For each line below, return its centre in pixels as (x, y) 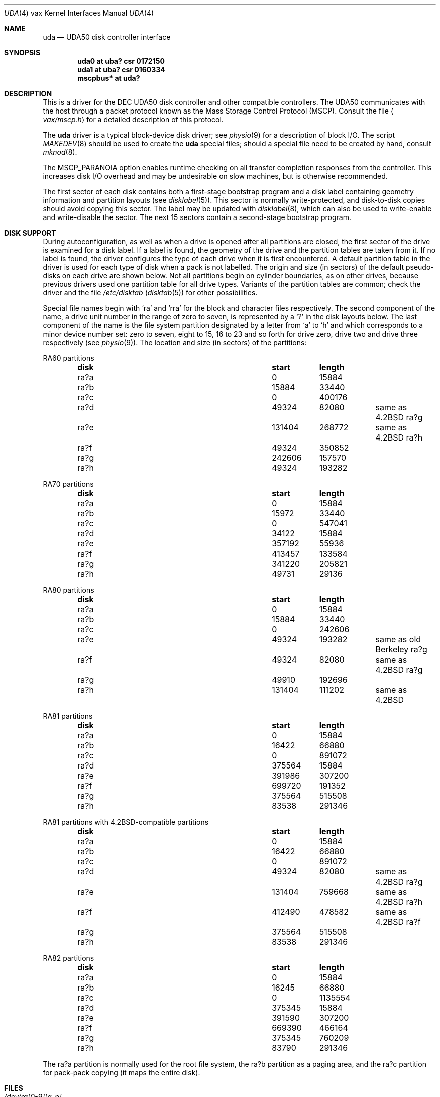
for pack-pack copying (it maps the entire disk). (122, 1073)
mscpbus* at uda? (109, 78)
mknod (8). (60, 152)
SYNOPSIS (22, 52)
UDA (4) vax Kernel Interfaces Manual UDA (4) (79, 13)
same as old (398, 639)
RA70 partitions (68, 484)
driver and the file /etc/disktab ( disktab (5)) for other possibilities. (150, 293)
